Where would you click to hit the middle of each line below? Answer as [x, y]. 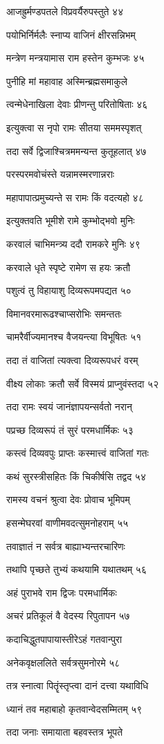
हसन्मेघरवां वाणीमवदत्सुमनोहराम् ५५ [67, 523]
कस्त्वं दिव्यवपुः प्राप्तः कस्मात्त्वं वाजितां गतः [78, 453]
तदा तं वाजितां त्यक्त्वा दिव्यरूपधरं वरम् [72, 360]
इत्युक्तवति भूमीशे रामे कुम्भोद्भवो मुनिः [71, 220]
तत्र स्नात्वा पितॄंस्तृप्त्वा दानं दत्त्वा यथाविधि [78, 686]
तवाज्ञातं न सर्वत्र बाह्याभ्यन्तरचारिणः [66, 546]
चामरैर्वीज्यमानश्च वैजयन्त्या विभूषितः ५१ [74, 337]
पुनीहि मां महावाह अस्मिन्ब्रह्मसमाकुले [67, 81]
